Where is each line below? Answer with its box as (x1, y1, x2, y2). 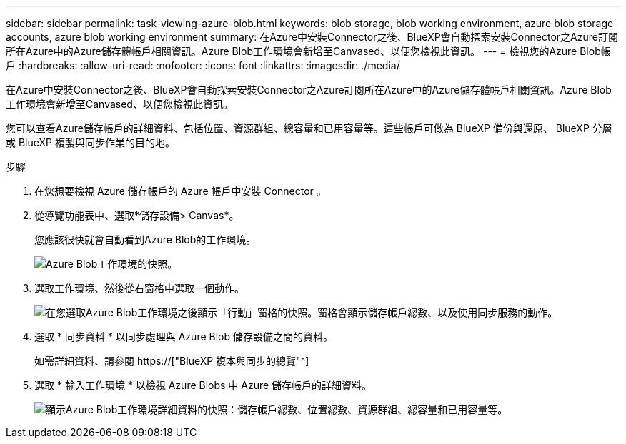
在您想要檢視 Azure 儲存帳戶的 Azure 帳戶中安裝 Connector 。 (34, 185, 327, 197)
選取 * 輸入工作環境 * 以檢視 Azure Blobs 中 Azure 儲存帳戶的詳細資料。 (34, 379, 372, 391)
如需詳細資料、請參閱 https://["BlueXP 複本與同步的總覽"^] (34, 355, 309, 367)
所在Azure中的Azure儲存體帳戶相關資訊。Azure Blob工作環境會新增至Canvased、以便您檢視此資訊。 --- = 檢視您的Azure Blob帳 (6, 45, 611, 57)
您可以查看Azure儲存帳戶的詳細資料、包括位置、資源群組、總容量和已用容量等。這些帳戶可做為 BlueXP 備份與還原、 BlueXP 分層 (6, 122, 612, 134)
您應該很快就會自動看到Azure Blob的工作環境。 (34, 233, 257, 246)
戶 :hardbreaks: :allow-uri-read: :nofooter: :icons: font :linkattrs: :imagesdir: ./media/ (6, 59, 400, 71)
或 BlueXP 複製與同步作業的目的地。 (6, 136, 175, 148)
